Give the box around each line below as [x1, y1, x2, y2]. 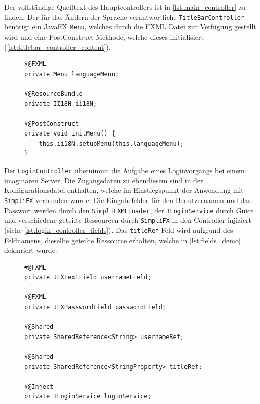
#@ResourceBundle [24, 90, 83, 97]
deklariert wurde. [4, 245, 57, 255]
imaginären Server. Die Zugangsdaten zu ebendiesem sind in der [4, 175, 203, 185]
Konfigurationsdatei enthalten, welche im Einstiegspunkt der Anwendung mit [4, 185, 244, 195]
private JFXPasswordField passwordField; [24, 304, 166, 311]
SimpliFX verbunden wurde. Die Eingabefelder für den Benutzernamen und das [4, 194, 251, 205]
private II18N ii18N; [24, 100, 97, 108]
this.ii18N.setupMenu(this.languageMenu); [39, 140, 184, 147]
